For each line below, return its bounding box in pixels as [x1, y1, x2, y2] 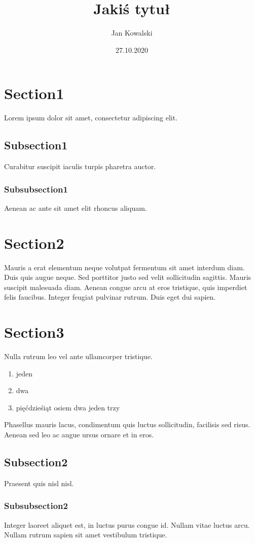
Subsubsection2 [4, 499, 68, 512]
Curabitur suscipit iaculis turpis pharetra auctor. [4, 161, 156, 172]
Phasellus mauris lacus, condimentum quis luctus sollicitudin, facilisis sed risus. [4, 419, 250, 430]
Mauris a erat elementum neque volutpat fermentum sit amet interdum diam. [4, 262, 245, 272]
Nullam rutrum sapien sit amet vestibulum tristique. [4, 529, 167, 540]
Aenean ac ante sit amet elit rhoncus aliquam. [4, 202, 147, 213]
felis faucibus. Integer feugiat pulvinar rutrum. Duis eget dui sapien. [4, 292, 216, 302]
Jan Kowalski [111, 27, 153, 38]
